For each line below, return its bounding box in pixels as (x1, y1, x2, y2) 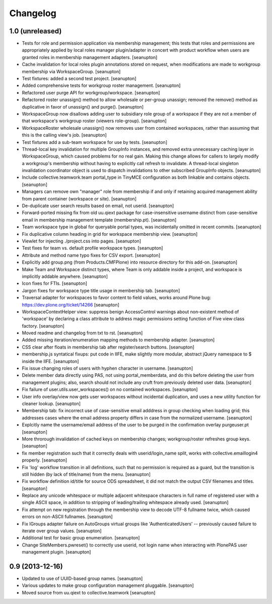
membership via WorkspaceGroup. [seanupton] (22, 68, 121, 74)
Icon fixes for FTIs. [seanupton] (22, 280, 88, 286)
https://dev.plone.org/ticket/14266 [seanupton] (22, 301, 119, 308)
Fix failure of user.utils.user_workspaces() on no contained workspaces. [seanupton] (22, 386, 198, 392)
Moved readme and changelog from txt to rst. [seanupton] (22, 330, 143, 336)
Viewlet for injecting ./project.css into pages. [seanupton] (22, 238, 141, 244)
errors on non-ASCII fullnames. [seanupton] (22, 514, 113, 520)
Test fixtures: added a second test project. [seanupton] (22, 76, 137, 82)
